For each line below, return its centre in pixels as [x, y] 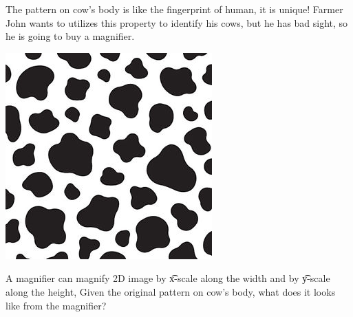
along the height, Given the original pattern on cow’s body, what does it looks [171, 291]
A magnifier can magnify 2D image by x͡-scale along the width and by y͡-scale [168, 278]
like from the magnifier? [56, 305]
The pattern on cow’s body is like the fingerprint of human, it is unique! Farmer [174, 9]
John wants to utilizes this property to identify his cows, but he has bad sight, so [177, 22]
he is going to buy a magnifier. [70, 36]
